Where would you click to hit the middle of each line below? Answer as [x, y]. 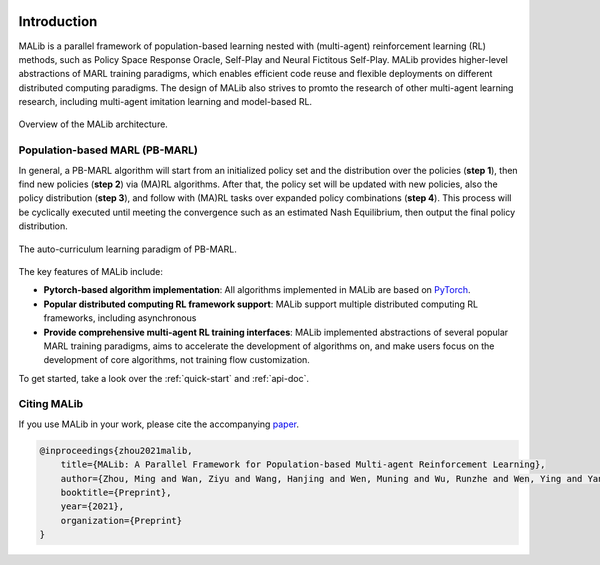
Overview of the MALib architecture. [93, 124]
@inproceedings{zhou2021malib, [116, 450]
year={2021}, [92, 506]
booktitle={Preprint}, [116, 492]
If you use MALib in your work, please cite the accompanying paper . [159, 424]
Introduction [58, 21]
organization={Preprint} [121, 520]
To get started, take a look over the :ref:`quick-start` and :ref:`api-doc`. [164, 378]
